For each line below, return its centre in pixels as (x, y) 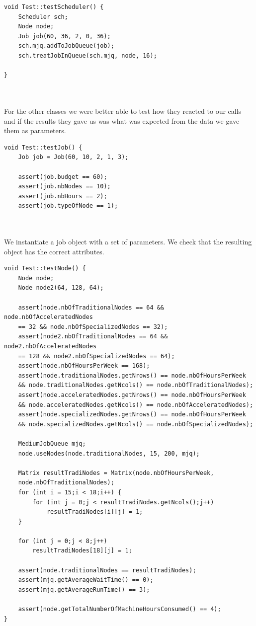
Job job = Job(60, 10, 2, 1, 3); (73, 157)
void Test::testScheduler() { (54, 7)
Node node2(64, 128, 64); (61, 288)
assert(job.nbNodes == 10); (64, 187)
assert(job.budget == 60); (63, 177)
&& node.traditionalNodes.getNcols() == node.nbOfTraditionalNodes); (136, 385)
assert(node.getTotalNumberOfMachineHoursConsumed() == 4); (120, 609)
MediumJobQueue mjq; (52, 443)
